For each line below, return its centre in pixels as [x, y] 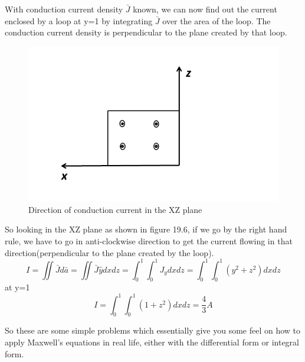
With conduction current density [64, 9]
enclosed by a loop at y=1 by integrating [79, 20]
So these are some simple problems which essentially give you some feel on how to [153, 330]
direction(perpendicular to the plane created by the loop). [109, 252]
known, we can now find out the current [205, 9]
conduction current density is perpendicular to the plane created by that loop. [146, 32]
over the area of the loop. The [217, 20]
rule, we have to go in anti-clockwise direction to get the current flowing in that [149, 241]
